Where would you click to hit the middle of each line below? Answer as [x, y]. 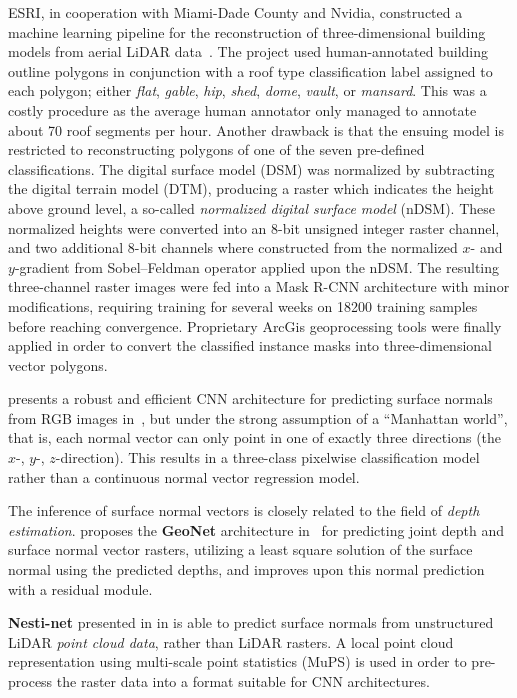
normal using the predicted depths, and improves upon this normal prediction [246, 569]
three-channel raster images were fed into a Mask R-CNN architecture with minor [259, 286]
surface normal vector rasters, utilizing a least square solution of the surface [240, 549]
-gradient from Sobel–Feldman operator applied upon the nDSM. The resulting [257, 266]
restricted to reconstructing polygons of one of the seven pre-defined [216, 149]
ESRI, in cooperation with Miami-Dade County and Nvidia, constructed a [235, 12]
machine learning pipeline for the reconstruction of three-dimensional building [247, 31]
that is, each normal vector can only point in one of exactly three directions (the [255, 437]
